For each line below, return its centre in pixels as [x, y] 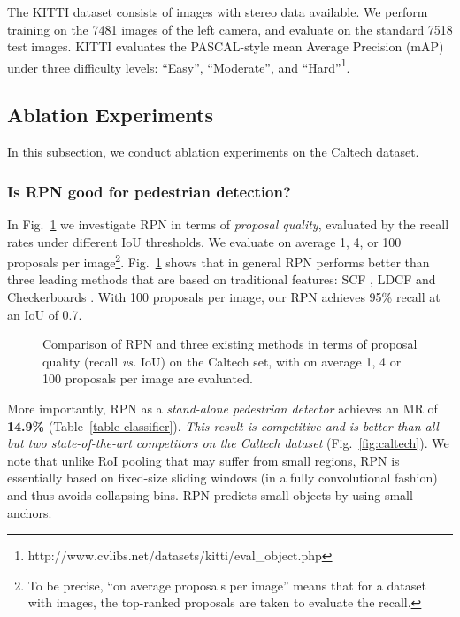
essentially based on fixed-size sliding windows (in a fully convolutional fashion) [222, 478]
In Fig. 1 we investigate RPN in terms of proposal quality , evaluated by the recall [228, 224]
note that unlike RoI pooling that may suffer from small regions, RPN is [203, 460]
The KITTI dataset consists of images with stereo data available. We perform [218, 12]
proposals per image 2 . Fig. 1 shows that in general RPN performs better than [218, 261]
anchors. [30, 512]
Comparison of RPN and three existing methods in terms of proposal [230, 344]
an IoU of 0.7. [45, 314]
